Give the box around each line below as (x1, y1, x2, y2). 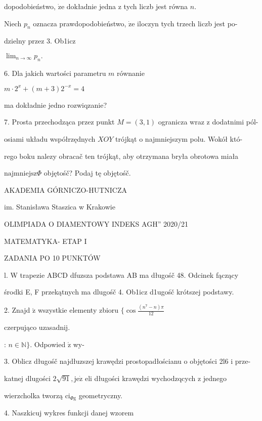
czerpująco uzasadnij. (4, 322, 70, 332)
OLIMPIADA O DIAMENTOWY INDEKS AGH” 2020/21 (4, 219, 188, 229)
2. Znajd (4, 305, 30, 315)
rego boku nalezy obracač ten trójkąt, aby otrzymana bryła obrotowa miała (4, 150, 239, 161)
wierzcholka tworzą (4, 390, 63, 400)
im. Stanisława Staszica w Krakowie (4, 201, 115, 212)
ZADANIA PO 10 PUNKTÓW (4, 252, 101, 263)
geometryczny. (78, 390, 123, 400)
